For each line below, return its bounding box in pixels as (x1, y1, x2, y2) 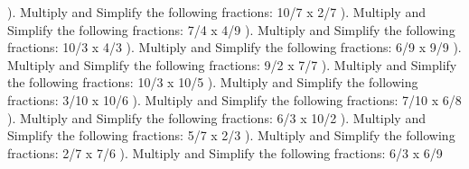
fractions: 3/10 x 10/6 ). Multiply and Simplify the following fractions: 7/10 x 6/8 (7, 90, 462, 109)
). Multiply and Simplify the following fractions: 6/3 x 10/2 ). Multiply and (7, 108, 426, 127)
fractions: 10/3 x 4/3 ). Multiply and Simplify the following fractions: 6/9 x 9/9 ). (7, 38, 462, 57)
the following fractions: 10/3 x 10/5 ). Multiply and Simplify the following (7, 73, 418, 92)
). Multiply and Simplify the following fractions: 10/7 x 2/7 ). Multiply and (7, 3, 426, 21)
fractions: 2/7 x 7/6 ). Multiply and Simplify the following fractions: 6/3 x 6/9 (7, 143, 443, 162)
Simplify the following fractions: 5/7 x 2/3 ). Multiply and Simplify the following (7, 126, 455, 145)
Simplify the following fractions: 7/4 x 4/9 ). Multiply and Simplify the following (7, 20, 455, 39)
